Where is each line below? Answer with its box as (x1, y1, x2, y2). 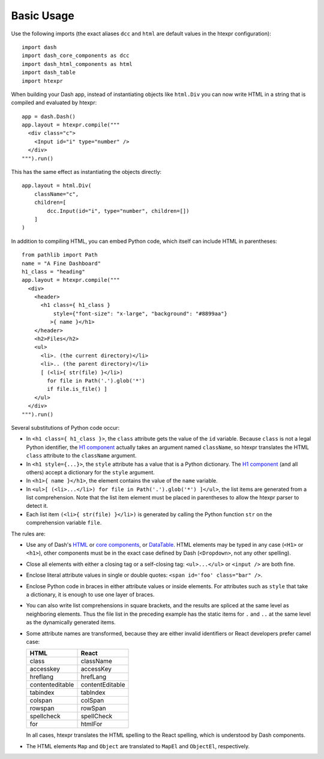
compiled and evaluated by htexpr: (11, 99, 97, 106)
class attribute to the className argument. (26, 452, 137, 459)
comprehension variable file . (26, 519, 102, 526)
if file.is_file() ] (47, 385, 107, 393)
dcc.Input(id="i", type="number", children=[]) (47, 207, 190, 214)
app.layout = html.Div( (22, 182, 92, 189)
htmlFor (80, 720, 103, 728)
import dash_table (22, 69, 76, 76)
